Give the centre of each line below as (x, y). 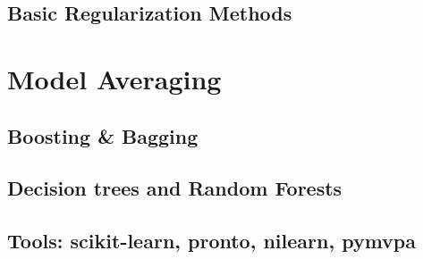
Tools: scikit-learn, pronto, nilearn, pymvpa (212, 241)
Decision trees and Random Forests (175, 188)
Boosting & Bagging (103, 135)
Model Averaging (114, 78)
